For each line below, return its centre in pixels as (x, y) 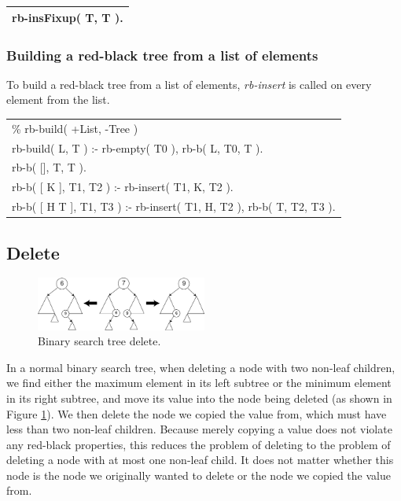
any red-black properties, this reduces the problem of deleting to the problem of (199, 444)
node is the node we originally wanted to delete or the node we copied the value (199, 475)
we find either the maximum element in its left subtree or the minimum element (199, 383)
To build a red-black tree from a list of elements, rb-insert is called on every (189, 84)
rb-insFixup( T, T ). (68, 17)
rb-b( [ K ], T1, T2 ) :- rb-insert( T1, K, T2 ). (123, 187)
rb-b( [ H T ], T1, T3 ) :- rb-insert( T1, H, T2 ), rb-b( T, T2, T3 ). (174, 206)
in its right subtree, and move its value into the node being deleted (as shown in (199, 398)
